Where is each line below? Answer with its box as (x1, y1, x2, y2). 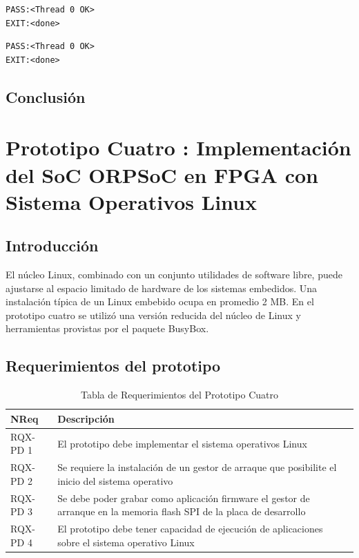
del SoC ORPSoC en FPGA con (6, 160, 318, 189)
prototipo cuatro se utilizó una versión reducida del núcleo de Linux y (6, 307, 301, 322)
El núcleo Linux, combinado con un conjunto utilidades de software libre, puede (6, 267, 342, 282)
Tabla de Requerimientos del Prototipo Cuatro (80, 387, 279, 402)
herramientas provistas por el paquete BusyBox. (6, 321, 209, 336)
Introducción (6, 235, 99, 256)
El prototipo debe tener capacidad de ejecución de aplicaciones (57, 521, 323, 536)
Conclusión (6, 86, 86, 107)
